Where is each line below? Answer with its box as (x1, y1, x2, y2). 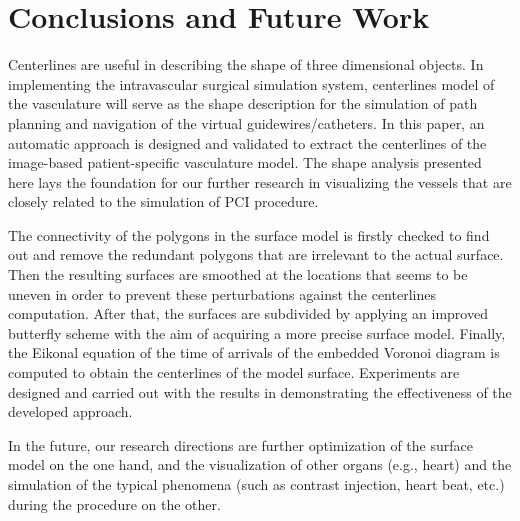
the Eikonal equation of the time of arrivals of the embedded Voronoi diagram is (8, 342, 500, 363)
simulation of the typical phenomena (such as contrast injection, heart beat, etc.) (8, 474, 505, 494)
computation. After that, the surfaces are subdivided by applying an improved (8, 303, 488, 324)
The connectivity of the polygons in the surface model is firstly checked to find (8, 224, 490, 245)
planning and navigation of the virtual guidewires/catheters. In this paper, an (8, 112, 485, 133)
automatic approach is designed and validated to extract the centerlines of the (8, 132, 487, 153)
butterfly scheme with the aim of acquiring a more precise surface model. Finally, (8, 322, 506, 343)
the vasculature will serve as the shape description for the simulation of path (8, 93, 478, 114)
